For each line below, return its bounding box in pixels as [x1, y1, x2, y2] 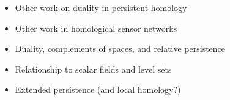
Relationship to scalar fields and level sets [15, 62, 172, 75]
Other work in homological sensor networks [15, 21, 177, 34]
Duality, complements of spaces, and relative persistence [15, 42, 226, 55]
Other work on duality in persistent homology [15, 1, 187, 13]
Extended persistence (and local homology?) [15, 83, 181, 96]
